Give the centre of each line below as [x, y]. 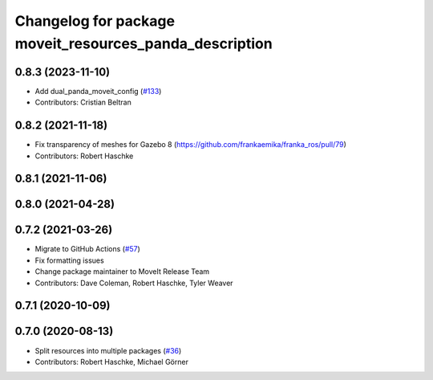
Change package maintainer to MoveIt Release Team [122, 272]
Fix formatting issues [69, 260]
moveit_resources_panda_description [144, 43]
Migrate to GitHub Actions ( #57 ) [87, 249]
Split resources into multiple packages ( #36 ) [108, 350]
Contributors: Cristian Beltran [83, 102]
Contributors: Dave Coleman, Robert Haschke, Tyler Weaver [134, 283]
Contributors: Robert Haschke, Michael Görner [111, 362]
